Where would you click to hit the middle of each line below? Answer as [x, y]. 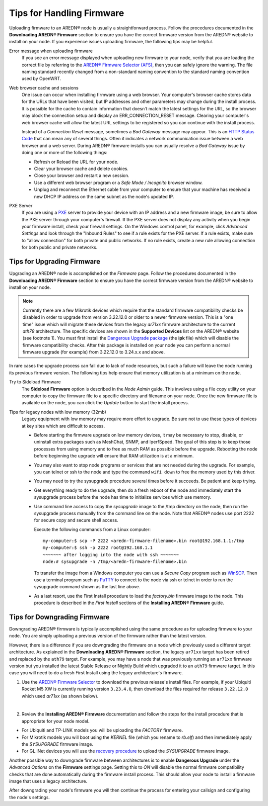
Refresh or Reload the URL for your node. [76, 162]
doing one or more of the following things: [65, 153]
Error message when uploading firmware [51, 51]
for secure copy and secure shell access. [76, 520]
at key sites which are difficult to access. [63, 426]
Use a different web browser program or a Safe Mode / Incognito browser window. [118, 182]
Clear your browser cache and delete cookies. [81, 169]
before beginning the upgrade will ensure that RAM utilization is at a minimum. [114, 456]
